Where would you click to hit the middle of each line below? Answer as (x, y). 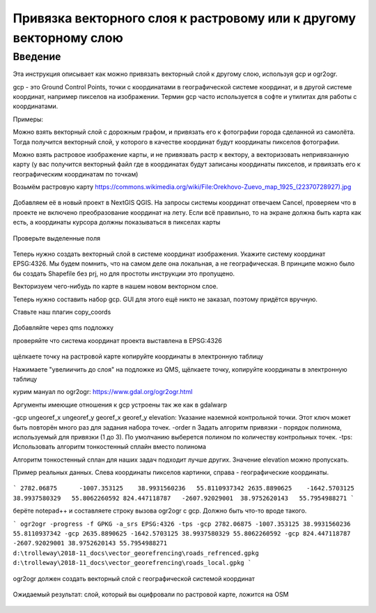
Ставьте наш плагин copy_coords (62, 312)
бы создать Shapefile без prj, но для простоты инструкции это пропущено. (124, 273)
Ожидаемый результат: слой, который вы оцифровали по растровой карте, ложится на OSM (151, 594)
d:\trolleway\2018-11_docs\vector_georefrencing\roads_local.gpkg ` (132, 563)
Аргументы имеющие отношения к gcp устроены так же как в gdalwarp (120, 404)
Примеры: (28, 119)
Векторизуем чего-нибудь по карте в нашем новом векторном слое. (116, 287)
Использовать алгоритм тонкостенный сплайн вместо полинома (110, 447)
